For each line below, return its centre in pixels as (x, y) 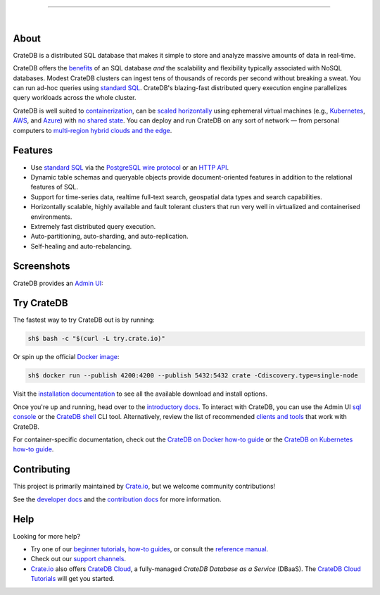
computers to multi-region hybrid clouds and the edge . (93, 130)
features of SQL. (55, 187)
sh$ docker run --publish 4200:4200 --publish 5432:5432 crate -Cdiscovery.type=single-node (193, 376)
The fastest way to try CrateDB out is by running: (84, 320)
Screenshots (42, 267)
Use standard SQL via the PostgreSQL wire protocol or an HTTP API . (130, 167)
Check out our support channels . (78, 559)
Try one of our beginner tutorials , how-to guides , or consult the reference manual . (150, 549)
